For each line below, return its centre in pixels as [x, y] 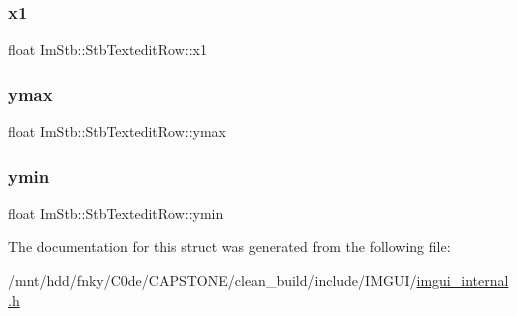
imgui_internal [462, 280]
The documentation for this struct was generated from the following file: [229, 246]
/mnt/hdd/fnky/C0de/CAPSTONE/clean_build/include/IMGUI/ [212, 280]
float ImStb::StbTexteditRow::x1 [107, 49]
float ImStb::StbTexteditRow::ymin [116, 212]
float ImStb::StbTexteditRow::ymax [117, 131]
